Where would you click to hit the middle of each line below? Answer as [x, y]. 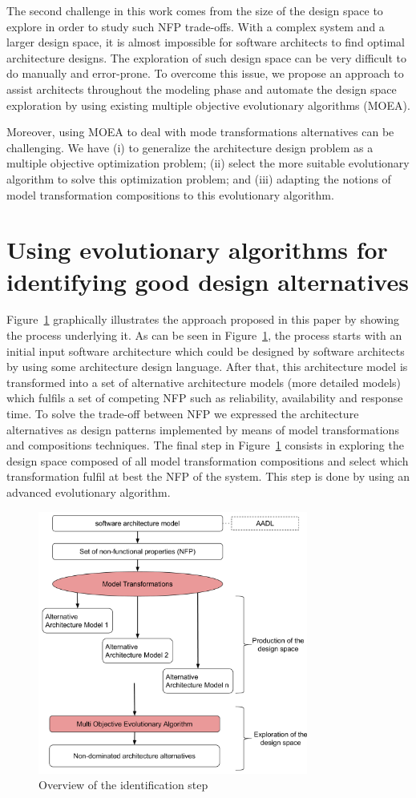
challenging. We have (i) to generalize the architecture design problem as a [190, 147]
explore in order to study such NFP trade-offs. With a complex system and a [196, 26]
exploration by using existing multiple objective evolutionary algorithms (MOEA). [208, 105]
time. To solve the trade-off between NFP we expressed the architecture [183, 413]
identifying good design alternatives [208, 281]
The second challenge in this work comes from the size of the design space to [195, 10]
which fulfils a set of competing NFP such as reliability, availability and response [205, 398]
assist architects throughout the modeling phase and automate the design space [202, 89]
